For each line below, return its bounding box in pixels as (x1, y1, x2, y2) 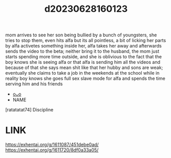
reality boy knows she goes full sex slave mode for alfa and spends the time (5, 75, 165, 82)
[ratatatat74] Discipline (5, 107, 54, 113)
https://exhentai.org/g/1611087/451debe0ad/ (5, 142, 99, 148)
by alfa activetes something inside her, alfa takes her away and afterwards (5, 43, 162, 49)
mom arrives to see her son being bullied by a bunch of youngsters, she (5, 32, 157, 38)
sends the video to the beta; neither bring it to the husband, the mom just (5, 48, 160, 54)
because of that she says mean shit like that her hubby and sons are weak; (5, 64, 163, 71)
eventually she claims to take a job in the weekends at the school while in (5, 70, 160, 76)
